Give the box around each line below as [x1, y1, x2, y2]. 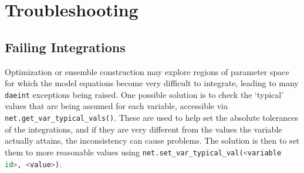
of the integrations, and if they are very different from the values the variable [5, 123, 282, 135]
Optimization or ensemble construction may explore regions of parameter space [5, 65, 289, 77]
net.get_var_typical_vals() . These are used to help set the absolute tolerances [5, 111, 298, 124]
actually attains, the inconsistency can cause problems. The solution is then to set [5, 134, 300, 147]
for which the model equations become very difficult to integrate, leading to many [5, 77, 299, 89]
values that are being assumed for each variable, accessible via [5, 100, 228, 112]
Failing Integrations [5, 38, 126, 56]
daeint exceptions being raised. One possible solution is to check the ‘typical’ [5, 88, 284, 100]
